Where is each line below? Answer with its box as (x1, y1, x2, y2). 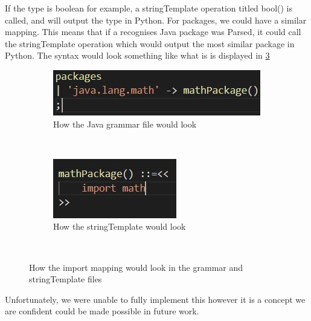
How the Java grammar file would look (53, 117, 197, 130)
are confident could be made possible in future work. (5, 305, 199, 317)
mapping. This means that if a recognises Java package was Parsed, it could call (5, 25, 301, 38)
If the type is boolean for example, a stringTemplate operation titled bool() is (5, 2, 292, 14)
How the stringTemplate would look (53, 220, 186, 233)
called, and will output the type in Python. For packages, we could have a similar (5, 13, 307, 26)
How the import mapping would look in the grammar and (29, 261, 243, 273)
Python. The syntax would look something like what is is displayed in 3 (5, 49, 270, 62)
